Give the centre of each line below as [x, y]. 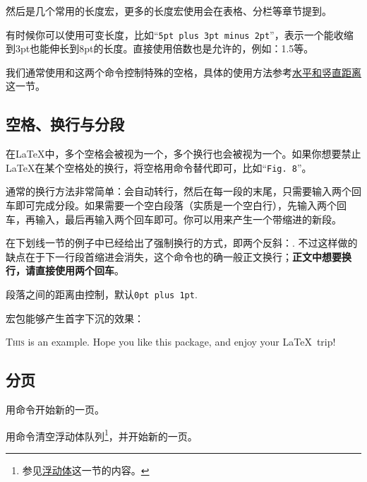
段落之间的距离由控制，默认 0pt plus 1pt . [102, 294]
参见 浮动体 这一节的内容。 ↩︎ [86, 470]
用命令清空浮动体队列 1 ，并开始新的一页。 [102, 435]
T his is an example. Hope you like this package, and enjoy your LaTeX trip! [171, 342]
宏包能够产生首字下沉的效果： [75, 318]
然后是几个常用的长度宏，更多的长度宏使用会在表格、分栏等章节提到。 [169, 11]
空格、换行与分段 [65, 124]
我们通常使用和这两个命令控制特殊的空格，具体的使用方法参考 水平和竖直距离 [183, 72]
